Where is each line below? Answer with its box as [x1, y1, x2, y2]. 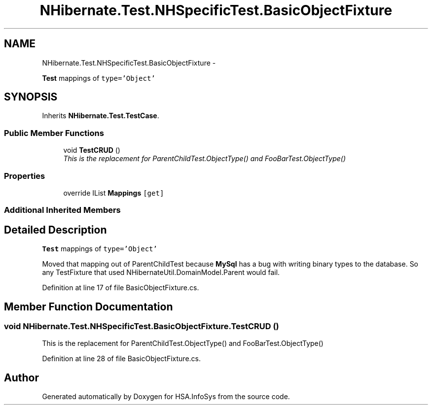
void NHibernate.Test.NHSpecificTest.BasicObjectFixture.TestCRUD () [4, 321, 279, 331]
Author [4, 371, 39, 384]
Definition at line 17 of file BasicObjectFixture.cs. [42, 283, 199, 292]
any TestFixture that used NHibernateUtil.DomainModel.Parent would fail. [42, 268, 280, 277]
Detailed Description [4, 223, 107, 236]
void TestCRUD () [63, 146, 120, 155]
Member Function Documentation [4, 300, 173, 313]
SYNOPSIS [4, 91, 58, 103]
